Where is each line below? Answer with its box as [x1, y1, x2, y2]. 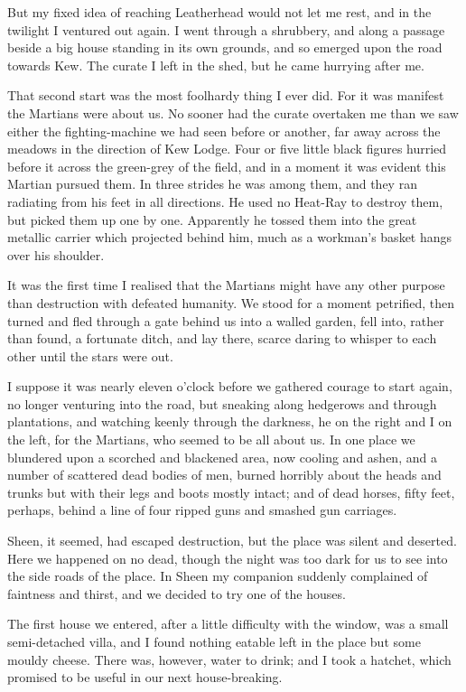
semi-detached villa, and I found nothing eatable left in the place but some [7, 632, 421, 650]
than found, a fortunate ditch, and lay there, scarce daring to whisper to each [7, 329, 437, 348]
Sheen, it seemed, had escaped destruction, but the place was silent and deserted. [7, 531, 457, 550]
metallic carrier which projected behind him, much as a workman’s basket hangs [7, 228, 452, 247]
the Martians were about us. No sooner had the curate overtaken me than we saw [7, 103, 459, 122]
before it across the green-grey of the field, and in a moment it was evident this [7, 156, 446, 175]
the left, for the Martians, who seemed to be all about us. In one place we [7, 430, 415, 449]
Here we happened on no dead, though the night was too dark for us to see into [7, 548, 448, 567]
